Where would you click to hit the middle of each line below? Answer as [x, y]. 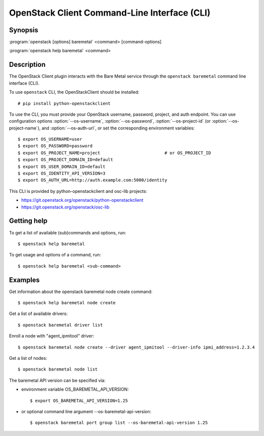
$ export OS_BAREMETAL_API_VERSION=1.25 [79, 401]
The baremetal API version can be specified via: [57, 380]
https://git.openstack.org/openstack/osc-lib [65, 207]
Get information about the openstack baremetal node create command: [81, 291]
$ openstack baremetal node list [58, 369]
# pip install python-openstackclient [64, 103]
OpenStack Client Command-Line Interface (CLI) [110, 13]
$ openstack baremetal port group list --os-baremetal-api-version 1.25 [119, 423]
